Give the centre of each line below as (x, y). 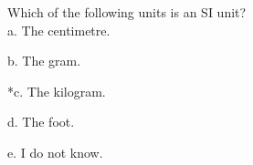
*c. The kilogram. (57, 91)
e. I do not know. (55, 152)
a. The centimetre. (59, 30)
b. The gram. (44, 61)
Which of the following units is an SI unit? (127, 12)
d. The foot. (41, 122)
